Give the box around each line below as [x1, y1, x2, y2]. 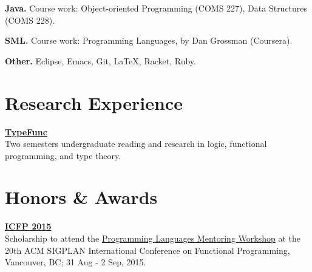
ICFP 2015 [5, 220, 52, 233]
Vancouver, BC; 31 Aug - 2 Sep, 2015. [5, 256, 146, 268]
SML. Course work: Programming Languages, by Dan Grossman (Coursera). [5, 34, 293, 47]
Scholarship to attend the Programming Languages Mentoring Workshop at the [5, 232, 300, 244]
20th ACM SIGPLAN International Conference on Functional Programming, [5, 243, 290, 256]
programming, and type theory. [5, 149, 121, 161]
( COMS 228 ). [5, 13, 55, 26]
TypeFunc [5, 125, 47, 138]
